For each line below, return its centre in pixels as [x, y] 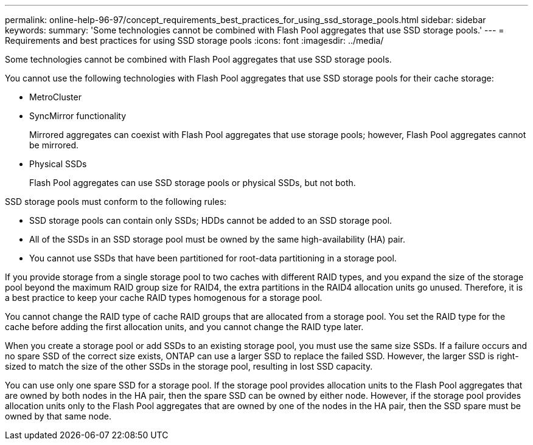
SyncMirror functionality [78, 116]
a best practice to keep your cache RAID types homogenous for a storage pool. [164, 298]
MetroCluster [55, 97]
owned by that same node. [58, 416]
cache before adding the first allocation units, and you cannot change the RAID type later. [184, 327]
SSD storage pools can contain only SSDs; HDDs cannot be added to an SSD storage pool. [211, 220]
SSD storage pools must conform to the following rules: [116, 202]
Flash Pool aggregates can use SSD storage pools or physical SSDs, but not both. [193, 183]
